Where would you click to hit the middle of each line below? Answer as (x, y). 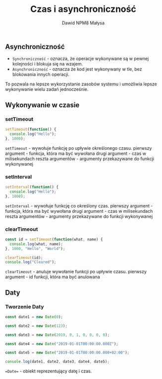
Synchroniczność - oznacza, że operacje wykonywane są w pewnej (81, 59)
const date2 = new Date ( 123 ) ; (36, 326)
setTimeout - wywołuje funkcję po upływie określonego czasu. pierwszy (79, 148)
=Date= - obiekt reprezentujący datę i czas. (49, 371)
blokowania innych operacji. (41, 74)
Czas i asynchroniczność (83, 9)
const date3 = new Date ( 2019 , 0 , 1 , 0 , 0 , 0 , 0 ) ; (57, 335)
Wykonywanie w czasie (42, 105)
